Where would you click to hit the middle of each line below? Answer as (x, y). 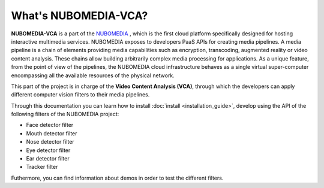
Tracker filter (42, 167)
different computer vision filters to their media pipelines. (80, 95)
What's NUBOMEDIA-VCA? (79, 16)
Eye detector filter (48, 150)
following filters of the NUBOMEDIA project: (65, 114)
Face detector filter (50, 125)
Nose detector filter (50, 142)
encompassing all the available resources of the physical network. (93, 75)
